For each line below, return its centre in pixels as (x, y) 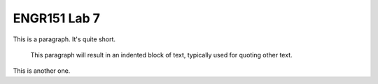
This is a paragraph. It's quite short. (64, 39)
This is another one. (42, 71)
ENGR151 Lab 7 (57, 18)
